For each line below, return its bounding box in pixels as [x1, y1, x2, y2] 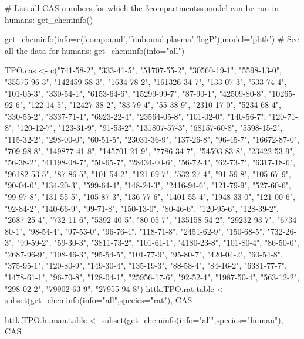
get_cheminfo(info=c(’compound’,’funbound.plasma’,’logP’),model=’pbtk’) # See [5, 33, 299, 45]
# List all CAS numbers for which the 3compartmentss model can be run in [5, 2, 279, 13]
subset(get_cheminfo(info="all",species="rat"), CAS [5, 294, 192, 306]
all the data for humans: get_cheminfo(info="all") [5, 44, 185, 56]
